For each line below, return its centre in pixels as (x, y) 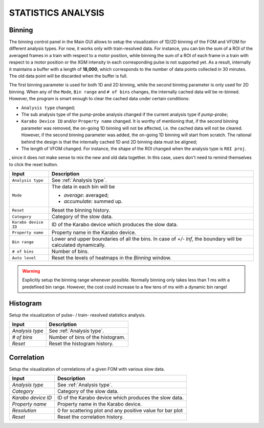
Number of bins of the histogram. (87, 337)
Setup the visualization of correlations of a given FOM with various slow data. (87, 369)
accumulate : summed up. (93, 201)
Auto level (24, 258)
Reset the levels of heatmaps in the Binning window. (111, 258)
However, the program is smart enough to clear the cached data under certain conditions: (99, 99)
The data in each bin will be (83, 187)
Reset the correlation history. (90, 417)
